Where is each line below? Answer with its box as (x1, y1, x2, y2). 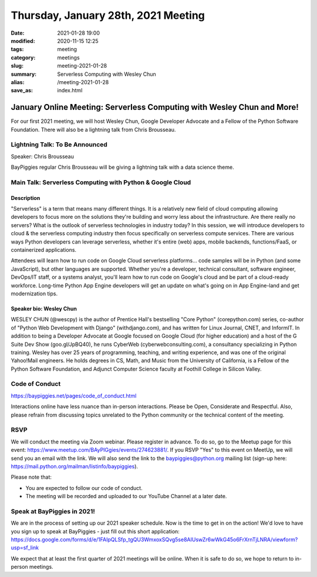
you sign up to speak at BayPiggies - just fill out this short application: (11, 528, 180, 535)
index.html (57, 87, 83, 94)
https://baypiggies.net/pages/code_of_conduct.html (11, 392, 137, 399)
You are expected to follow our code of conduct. (25, 484, 143, 491)
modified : (11, 37, 35, 44)
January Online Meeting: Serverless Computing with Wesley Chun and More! (11, 102, 299, 112)
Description (11, 194, 41, 201)
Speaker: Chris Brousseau (11, 153, 75, 160)
